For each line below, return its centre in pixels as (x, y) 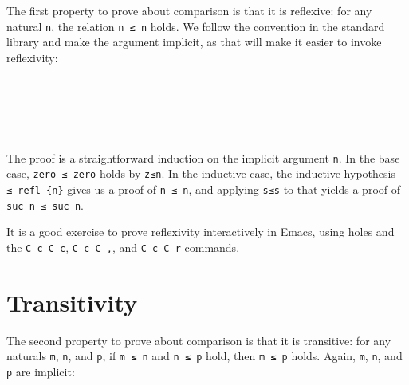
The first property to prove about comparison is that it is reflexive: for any (189, 10)
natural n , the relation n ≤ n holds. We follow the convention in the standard (196, 26)
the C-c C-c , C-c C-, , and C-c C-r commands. (123, 247)
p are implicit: (41, 372)
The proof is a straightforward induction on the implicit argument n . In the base (203, 157)
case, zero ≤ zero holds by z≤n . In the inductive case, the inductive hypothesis (201, 173)
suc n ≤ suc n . (45, 204)
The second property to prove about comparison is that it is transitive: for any (199, 340)
